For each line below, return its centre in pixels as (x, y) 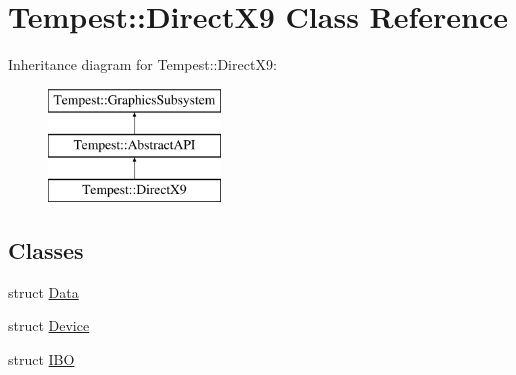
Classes (46, 250)
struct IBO (41, 359)
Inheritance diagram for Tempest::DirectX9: (142, 64)
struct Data (43, 291)
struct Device (49, 325)
